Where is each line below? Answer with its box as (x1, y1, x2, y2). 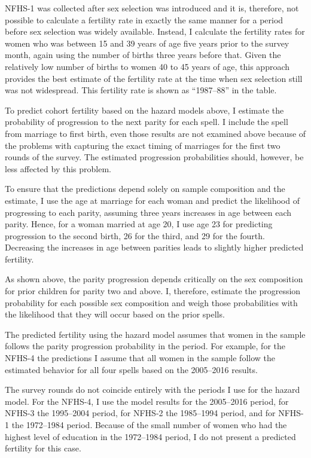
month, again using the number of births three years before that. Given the (5, 48, 281, 61)
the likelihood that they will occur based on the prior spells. (5, 308, 225, 320)
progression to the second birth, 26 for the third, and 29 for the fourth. (5, 229, 265, 242)
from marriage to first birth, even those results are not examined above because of (5, 127, 306, 139)
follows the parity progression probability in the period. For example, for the (5, 340, 285, 352)
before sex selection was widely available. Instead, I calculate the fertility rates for (5, 25, 305, 38)
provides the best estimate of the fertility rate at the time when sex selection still (5, 72, 303, 84)
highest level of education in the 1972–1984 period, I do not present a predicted (5, 430, 296, 442)
